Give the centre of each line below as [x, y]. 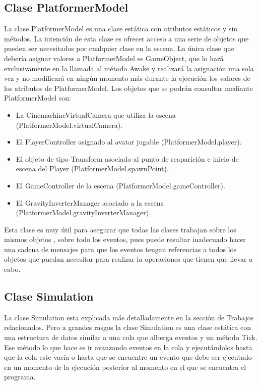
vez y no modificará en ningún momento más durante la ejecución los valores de [127, 78]
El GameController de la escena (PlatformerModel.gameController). [120, 185]
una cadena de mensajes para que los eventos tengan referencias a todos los [120, 249]
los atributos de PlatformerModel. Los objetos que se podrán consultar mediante [128, 88]
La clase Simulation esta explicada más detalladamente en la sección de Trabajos [129, 317]
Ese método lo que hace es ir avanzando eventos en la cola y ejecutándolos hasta [128, 347]
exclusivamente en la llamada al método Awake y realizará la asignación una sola [129, 68]
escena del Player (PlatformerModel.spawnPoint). [92, 169]
